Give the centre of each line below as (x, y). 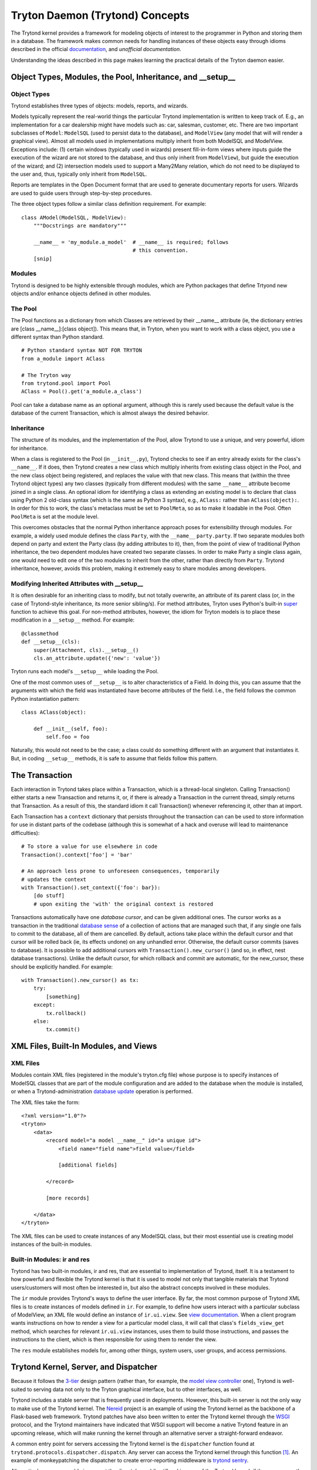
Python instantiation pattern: (45, 699)
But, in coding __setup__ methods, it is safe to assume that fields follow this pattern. (114, 758)
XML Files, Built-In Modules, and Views (84, 1046)
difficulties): (25, 833)
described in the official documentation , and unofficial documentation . (96, 49)
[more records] (68, 1198)
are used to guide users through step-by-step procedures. (82, 193)
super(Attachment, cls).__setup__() (86, 650)
